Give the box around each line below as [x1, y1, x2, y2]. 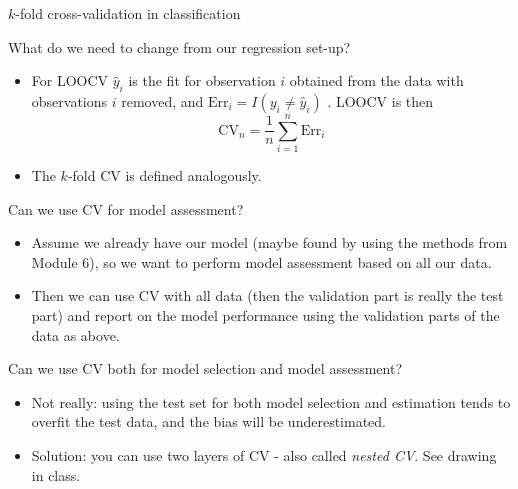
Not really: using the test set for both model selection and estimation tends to [31, 391, 511, 412]
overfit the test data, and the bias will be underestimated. [31, 411, 386, 432]
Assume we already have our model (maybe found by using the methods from [31, 232, 508, 253]
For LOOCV [31, 70, 109, 91]
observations [31, 90, 108, 111]
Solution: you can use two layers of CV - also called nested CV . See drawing [31, 445, 497, 466]
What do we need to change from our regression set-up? [8, 36, 351, 57]
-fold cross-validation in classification [15, 3, 241, 23]
